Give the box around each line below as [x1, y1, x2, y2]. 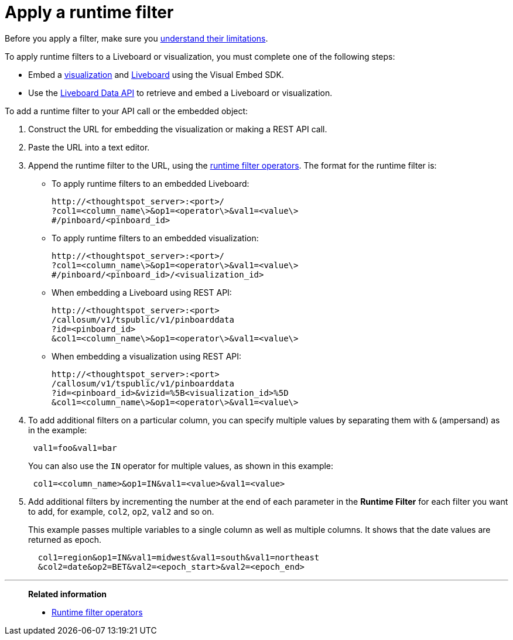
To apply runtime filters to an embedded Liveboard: [52, 178, 249, 189]
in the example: [28, 425, 87, 435]
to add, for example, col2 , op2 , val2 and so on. [28, 506, 214, 516]
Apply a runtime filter [5, 2, 174, 22]
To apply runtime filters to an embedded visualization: [52, 232, 259, 243]
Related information [28, 588, 107, 599]
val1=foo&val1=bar [33, 443, 117, 453]
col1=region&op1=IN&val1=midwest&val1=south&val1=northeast [37, 552, 320, 562]
